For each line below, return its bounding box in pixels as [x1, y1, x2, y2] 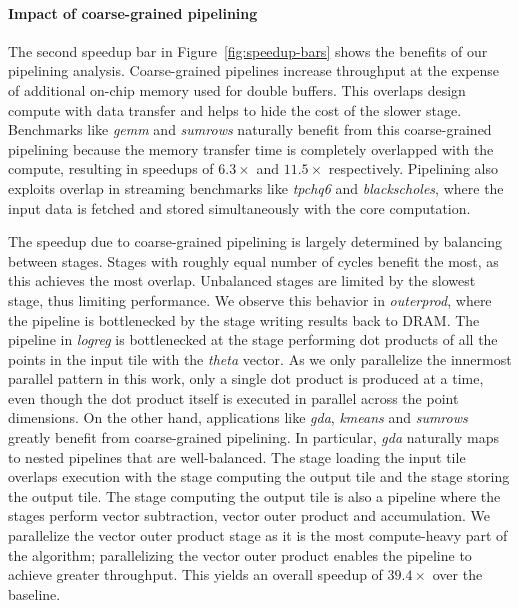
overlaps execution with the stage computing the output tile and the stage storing [8, 466, 510, 487]
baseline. [8, 583, 61, 604]
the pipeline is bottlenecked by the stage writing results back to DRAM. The [8, 309, 480, 330]
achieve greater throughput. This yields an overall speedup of [8, 564, 383, 585]
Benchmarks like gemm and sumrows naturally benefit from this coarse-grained [8, 119, 492, 140]
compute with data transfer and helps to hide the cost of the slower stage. [8, 99, 462, 120]
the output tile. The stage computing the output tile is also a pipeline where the [8, 485, 501, 506]
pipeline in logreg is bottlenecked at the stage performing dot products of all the [8, 329, 498, 350]
